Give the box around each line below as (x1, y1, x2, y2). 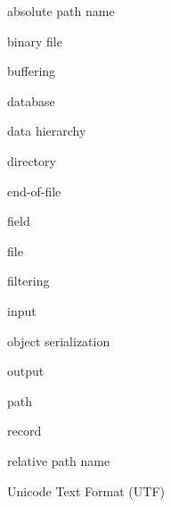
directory (7, 151, 56, 170)
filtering (7, 271, 50, 290)
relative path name (7, 451, 110, 470)
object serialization (7, 331, 110, 350)
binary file (7, 31, 62, 50)
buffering (7, 62, 56, 80)
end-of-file (7, 181, 61, 200)
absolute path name (7, 2, 115, 20)
